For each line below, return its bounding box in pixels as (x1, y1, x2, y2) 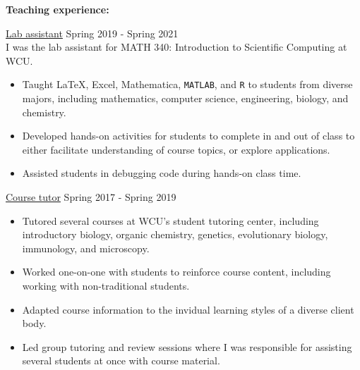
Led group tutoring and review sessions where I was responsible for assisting (22, 339, 352, 354)
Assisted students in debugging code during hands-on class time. (22, 166, 301, 180)
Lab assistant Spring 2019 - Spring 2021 (6, 25, 179, 40)
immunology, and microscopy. (22, 240, 150, 255)
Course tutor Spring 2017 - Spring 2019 (6, 190, 176, 204)
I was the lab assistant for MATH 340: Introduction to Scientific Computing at (6, 39, 347, 54)
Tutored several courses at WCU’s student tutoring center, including (22, 213, 319, 228)
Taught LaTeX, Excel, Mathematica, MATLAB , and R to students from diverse (22, 77, 353, 92)
